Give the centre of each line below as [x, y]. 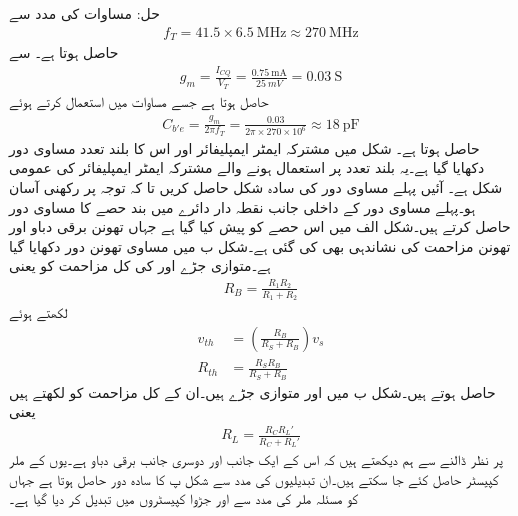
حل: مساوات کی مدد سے [84, 13]
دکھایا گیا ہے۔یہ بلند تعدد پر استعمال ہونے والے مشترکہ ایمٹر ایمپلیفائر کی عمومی [247, 167]
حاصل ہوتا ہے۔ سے [64, 52]
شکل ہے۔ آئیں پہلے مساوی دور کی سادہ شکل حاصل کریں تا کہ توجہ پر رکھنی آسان [256, 186]
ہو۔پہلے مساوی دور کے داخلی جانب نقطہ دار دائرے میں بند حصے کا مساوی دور [242, 206]
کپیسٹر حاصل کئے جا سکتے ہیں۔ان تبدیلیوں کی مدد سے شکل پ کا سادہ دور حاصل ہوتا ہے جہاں [254, 478]
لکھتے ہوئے [38, 311]
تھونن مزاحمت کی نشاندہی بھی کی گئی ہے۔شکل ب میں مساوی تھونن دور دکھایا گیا [260, 245]
